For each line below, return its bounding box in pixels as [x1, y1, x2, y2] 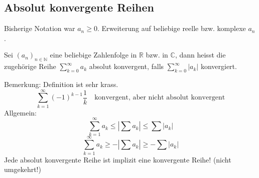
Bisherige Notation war [4, 23, 75, 33]
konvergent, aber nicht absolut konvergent [94, 94, 225, 101]
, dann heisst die [175, 49, 226, 60]
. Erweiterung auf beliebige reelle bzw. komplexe [97, 23, 246, 33]
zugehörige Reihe [4, 61, 56, 71]
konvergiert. [200, 61, 237, 71]
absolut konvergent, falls [89, 61, 164, 71]
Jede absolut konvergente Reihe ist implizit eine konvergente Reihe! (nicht [4, 154, 231, 164]
